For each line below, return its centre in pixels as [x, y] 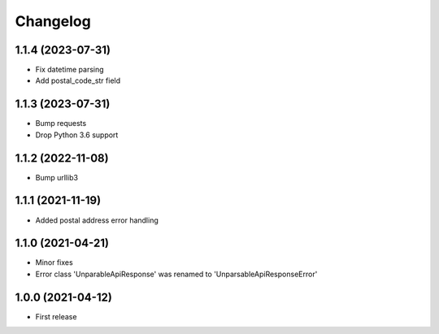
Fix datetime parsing [70, 70]
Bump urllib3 [57, 177]
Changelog [53, 21]
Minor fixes [54, 262]
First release [56, 316]
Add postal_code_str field [78, 80]
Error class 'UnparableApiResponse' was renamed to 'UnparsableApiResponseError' [176, 274]
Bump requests [61, 124]
